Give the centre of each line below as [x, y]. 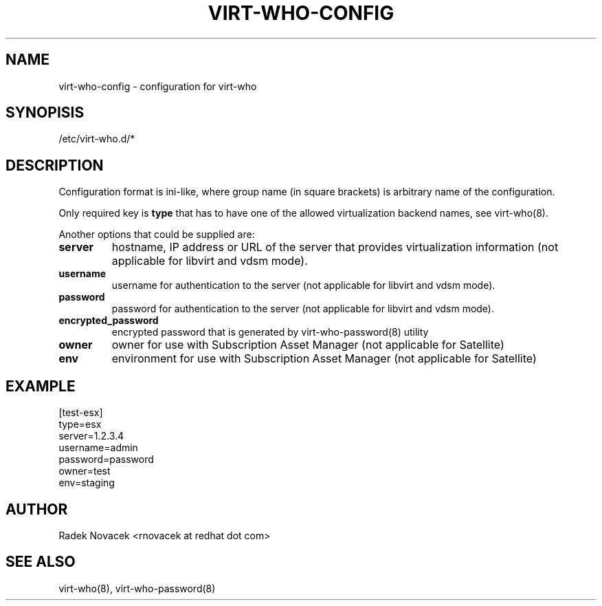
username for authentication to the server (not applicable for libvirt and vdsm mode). [303, 285]
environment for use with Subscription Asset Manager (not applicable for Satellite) [324, 359]
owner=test [85, 471]
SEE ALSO [41, 562]
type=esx [80, 424]
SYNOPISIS [45, 113]
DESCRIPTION [55, 165]
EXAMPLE [41, 386]
